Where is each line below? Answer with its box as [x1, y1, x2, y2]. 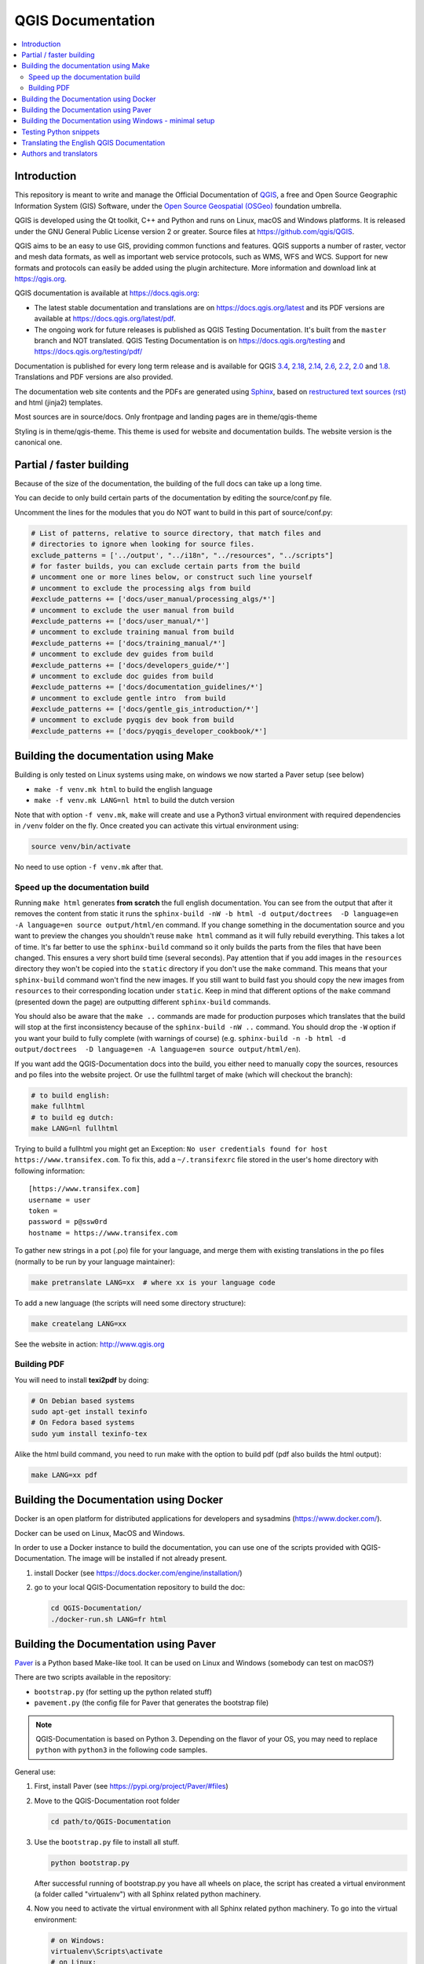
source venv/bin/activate [31, 841, 131, 851]
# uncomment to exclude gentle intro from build [31, 694, 226, 702]
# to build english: [31, 1090, 110, 1100]
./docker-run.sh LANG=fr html [50, 1614, 167, 1624]
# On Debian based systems [31, 1396, 135, 1405]
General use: [14, 1767, 57, 1776]
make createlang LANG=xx [31, 1319, 127, 1328]
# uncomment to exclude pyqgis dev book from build [31, 716, 235, 724]
